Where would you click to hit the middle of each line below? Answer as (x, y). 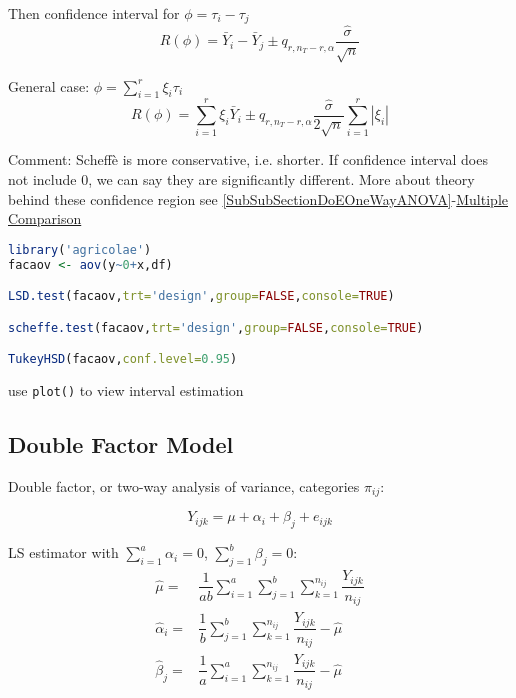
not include (42, 179)
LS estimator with (63, 552)
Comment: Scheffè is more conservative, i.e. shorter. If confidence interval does (248, 159)
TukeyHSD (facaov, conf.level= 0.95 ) (123, 359)
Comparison (45, 218)
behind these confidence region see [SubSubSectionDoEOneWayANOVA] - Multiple (258, 198)
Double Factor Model (121, 444)
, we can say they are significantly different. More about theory (281, 179)
